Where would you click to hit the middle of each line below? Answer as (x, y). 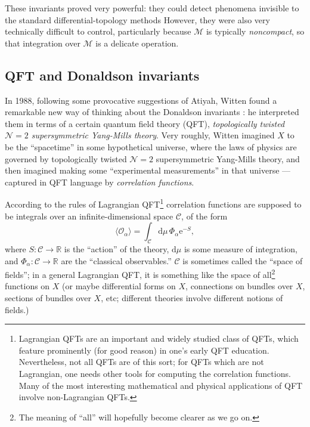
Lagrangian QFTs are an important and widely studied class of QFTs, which (159, 338)
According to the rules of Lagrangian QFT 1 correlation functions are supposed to (153, 203)
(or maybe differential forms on (119, 286)
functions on (27, 286)
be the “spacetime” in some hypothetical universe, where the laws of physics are (151, 146)
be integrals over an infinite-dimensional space (89, 216)
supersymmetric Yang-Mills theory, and (228, 158)
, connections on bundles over (239, 286)
